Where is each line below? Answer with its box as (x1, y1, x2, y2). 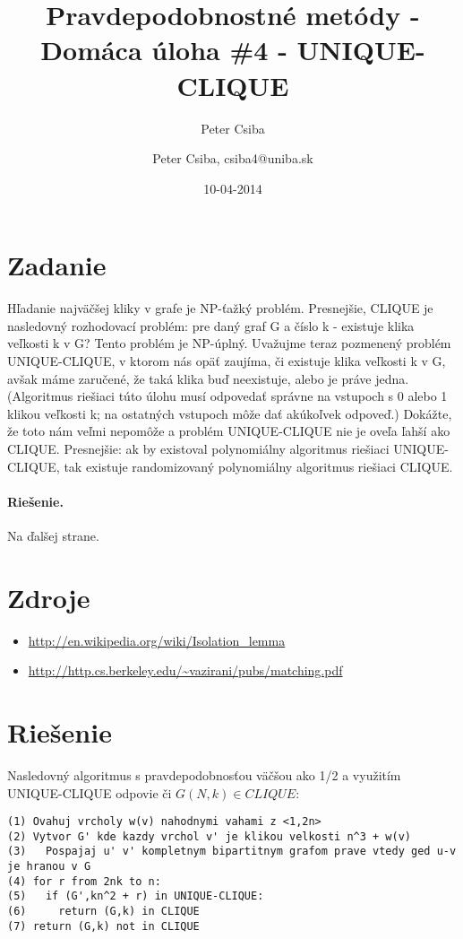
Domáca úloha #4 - (40, 31, 287, 68)
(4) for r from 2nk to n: (7, 874, 161, 888)
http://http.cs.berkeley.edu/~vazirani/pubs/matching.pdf (28, 661, 343, 680)
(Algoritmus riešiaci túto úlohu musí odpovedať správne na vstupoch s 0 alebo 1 (7, 387, 448, 405)
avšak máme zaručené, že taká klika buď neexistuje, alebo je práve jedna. (7, 369, 409, 387)
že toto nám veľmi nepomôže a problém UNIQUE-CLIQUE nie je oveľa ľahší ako (7, 422, 450, 440)
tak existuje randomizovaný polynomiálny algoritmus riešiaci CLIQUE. (64, 456, 453, 475)
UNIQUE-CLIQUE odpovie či (7, 783, 172, 802)
